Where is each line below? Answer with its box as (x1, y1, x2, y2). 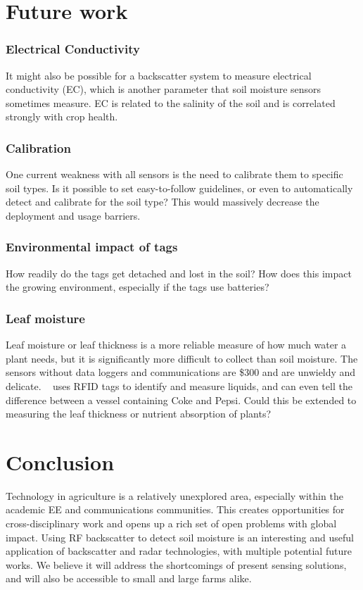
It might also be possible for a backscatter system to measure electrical (6, 68, 312, 82)
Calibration (6, 139, 71, 156)
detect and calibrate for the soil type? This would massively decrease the (6, 194, 319, 209)
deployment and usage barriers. (6, 208, 141, 222)
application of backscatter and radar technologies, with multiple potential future (6, 544, 352, 558)
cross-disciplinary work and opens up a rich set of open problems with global (6, 516, 337, 531)
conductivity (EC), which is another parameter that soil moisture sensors (6, 82, 321, 96)
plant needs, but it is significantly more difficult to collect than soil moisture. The (6, 351, 358, 365)
